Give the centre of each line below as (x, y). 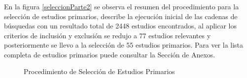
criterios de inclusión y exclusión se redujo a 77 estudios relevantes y (107, 35)
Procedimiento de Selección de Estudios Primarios (99, 71)
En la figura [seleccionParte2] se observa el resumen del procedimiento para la (122, 6)
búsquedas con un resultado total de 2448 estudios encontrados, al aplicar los (120, 26)
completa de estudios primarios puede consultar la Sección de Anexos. (110, 54)
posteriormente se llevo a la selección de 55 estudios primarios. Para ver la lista (124, 45)
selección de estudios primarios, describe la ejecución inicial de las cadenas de (121, 16)
